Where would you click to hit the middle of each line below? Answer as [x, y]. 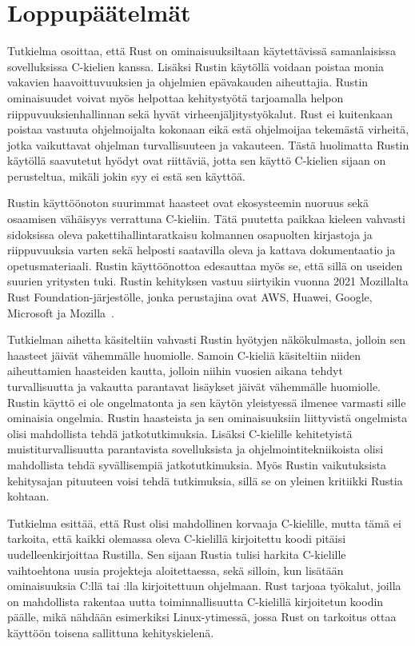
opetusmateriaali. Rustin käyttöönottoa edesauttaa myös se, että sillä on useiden [205, 265]
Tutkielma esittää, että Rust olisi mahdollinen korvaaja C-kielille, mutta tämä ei [204, 522]
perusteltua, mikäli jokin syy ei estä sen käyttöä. [126, 175]
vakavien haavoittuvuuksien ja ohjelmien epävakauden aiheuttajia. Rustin [188, 82]
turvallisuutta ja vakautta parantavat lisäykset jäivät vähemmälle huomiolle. [194, 386]
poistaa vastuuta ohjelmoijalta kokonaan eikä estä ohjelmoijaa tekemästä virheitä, [208, 129]
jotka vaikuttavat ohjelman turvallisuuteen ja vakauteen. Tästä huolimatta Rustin [208, 144]
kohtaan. [28, 496]
